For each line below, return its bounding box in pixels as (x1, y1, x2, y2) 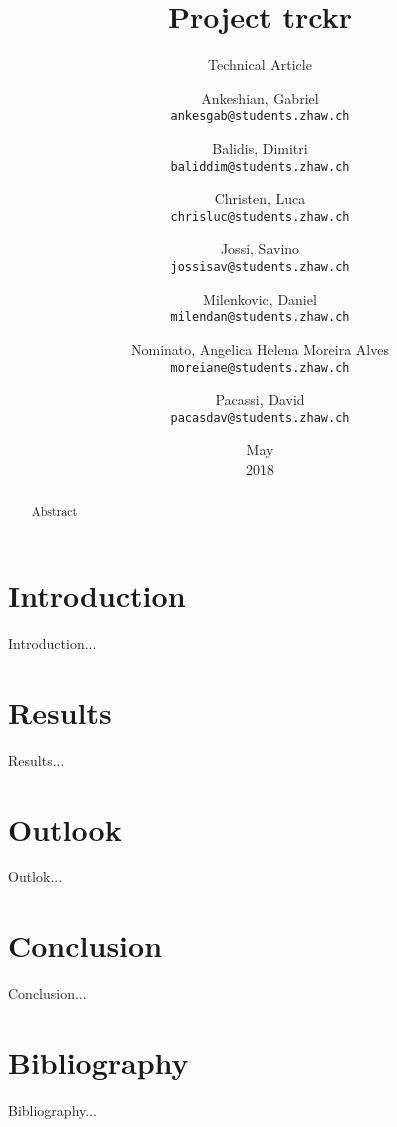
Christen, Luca (214, 188, 306, 209)
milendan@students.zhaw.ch (170, 310, 350, 325)
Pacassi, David (215, 389, 305, 410)
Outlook (8, 808, 122, 849)
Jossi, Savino (220, 238, 300, 259)
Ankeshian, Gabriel (201, 87, 319, 108)
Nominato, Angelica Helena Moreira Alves (131, 338, 389, 359)
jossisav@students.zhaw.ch (170, 260, 350, 275)
